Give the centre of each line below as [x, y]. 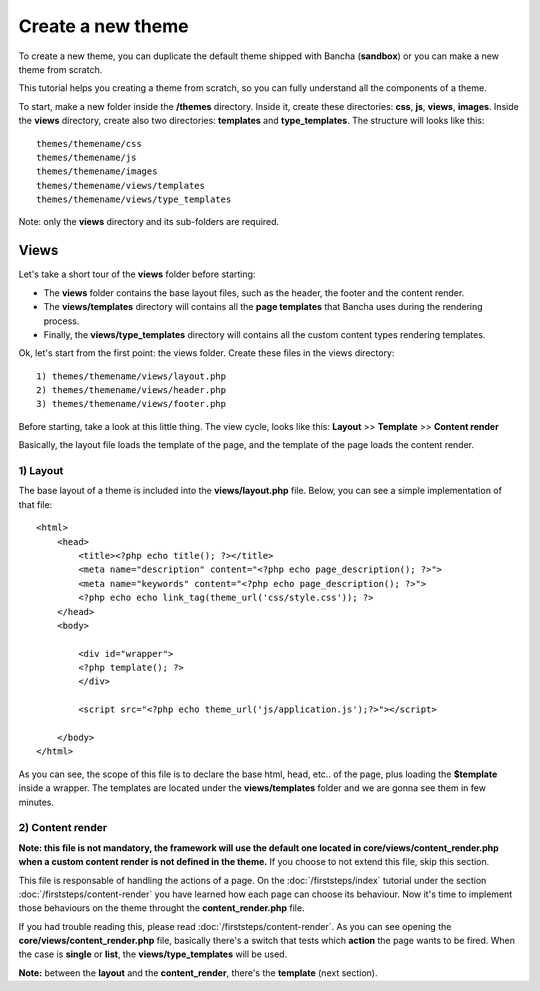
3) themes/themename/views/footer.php [131, 404]
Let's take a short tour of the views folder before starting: [137, 274]
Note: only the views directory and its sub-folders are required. [149, 222]
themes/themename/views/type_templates [134, 199]
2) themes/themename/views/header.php [131, 390]
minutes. [36, 802]
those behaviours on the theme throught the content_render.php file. [161, 908]
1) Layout [41, 471]
